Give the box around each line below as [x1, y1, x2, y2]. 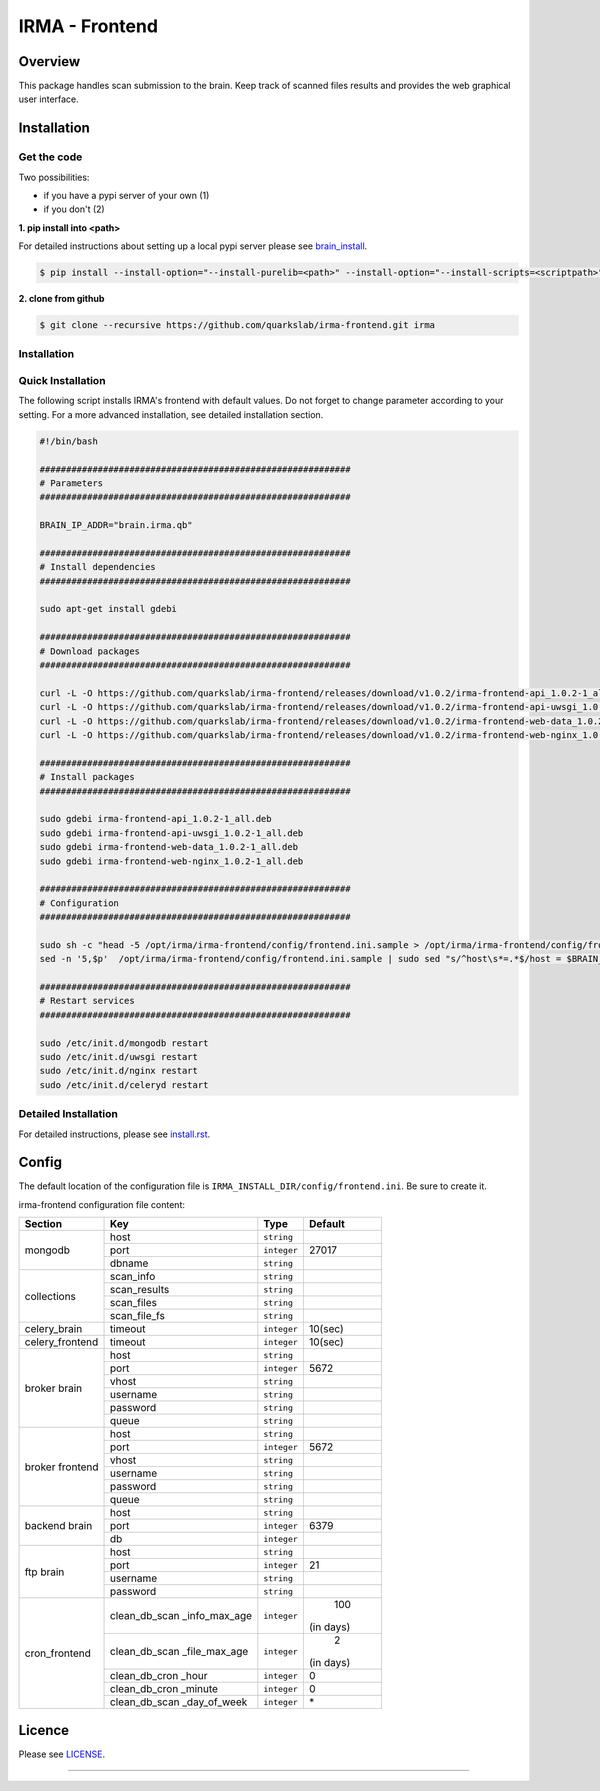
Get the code [18, 150, 83, 164]
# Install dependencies [39, 561, 157, 573]
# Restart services [39, 995, 135, 1007]
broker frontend [24, 1460, 99, 1474]
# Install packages [39, 771, 135, 783]
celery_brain [24, 1322, 83, 1336]
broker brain [24, 1381, 83, 1395]
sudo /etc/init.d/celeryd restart [39, 1079, 209, 1090]
